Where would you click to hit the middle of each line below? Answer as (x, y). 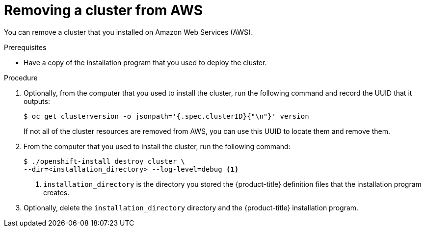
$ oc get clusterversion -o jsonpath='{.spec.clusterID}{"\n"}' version (166, 116)
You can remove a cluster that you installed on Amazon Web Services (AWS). (129, 32)
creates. (56, 192)
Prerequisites (25, 47)
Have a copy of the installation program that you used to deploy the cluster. (145, 62)
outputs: (37, 101)
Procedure (21, 77)
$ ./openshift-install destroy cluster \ (104, 161)
